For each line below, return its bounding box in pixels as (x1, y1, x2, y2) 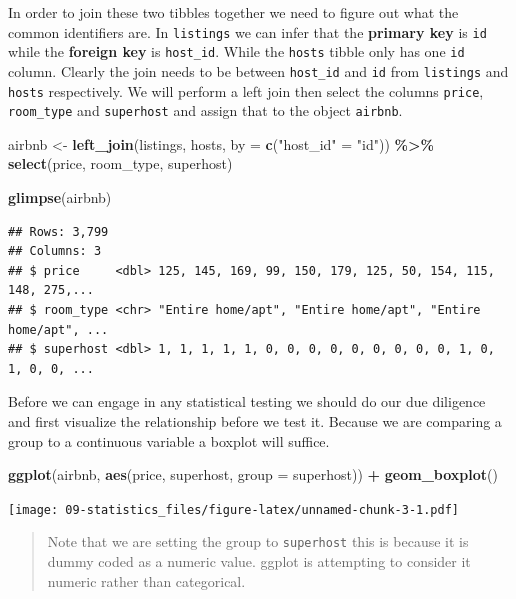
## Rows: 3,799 (8, 224, 109, 239)
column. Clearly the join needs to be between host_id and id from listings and (8, 60, 509, 81)
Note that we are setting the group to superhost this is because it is (47, 531, 469, 552)
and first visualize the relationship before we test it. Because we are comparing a (8, 411, 502, 431)
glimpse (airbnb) (8, 187, 112, 208)
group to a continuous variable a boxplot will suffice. (8, 430, 330, 451)
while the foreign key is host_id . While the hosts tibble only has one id (8, 41, 465, 62)
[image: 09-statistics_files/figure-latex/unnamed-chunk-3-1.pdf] (8, 502, 460, 517)
